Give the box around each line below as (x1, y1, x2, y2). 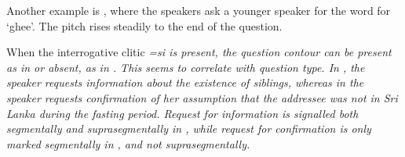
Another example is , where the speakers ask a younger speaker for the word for (6, 2, 391, 18)
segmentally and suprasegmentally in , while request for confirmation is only (6, 120, 371, 137)
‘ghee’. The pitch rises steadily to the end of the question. (6, 17, 283, 34)
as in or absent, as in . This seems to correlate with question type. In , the (6, 59, 365, 75)
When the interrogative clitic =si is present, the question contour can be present (6, 44, 392, 60)
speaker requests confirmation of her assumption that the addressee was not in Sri (6, 89, 398, 105)
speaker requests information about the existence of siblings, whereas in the (6, 74, 364, 91)
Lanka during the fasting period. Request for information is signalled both (6, 105, 359, 121)
